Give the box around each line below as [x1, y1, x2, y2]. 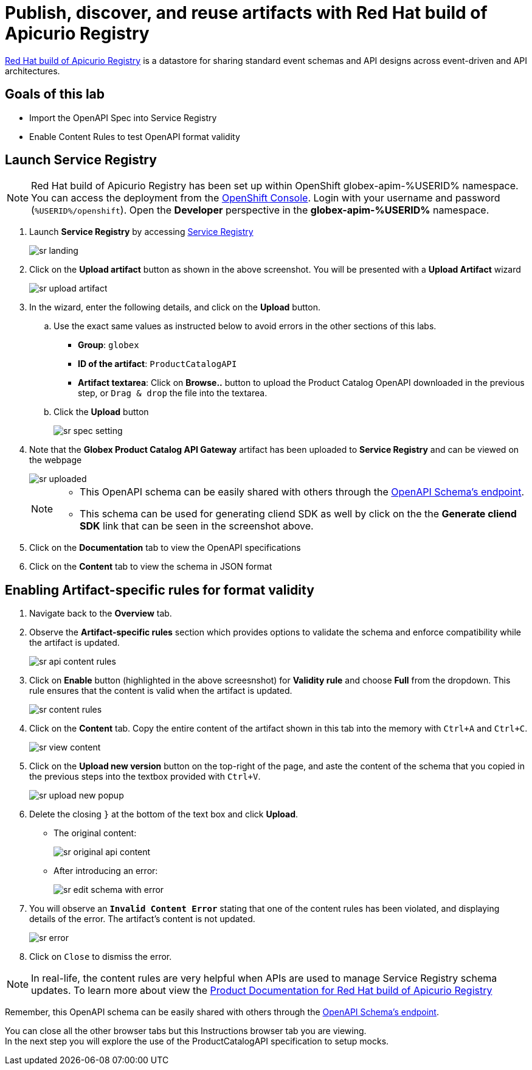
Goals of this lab [5, 86, 105, 102]
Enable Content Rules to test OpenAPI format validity [29, 131, 240, 142]
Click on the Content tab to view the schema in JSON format [29, 561, 272, 572]
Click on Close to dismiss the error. [29, 951, 172, 962]
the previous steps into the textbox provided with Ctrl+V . [29, 771, 261, 782]
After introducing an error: [54, 865, 158, 876]
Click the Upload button [54, 407, 149, 418]
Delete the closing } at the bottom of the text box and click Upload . [29, 809, 299, 820]
